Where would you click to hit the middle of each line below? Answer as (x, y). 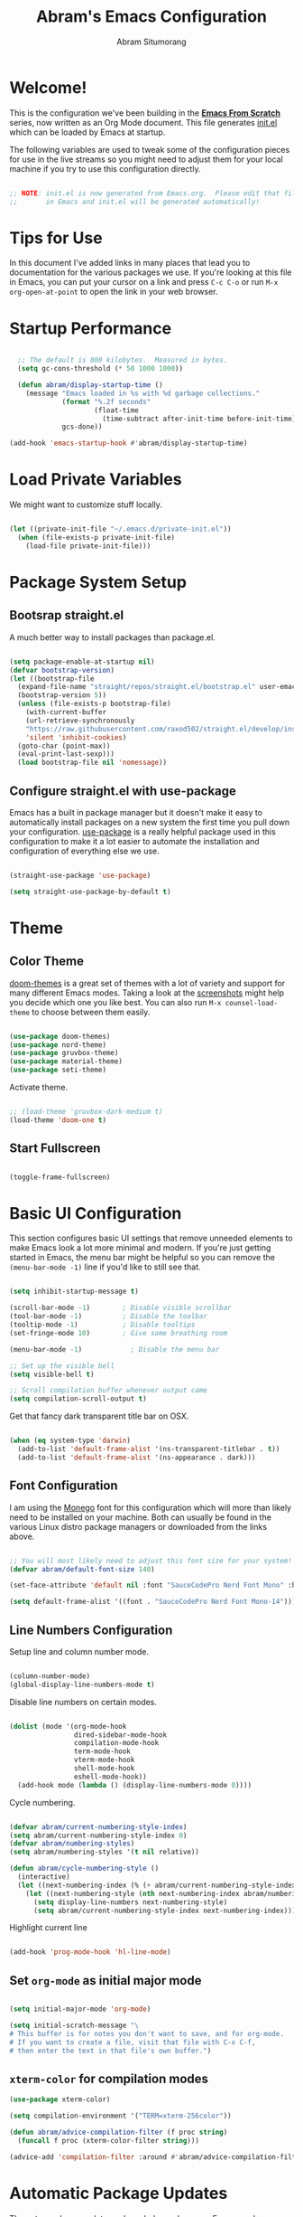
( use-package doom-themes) (60, 1036)
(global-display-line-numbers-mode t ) (82, 1684)
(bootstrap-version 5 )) (62, 695)
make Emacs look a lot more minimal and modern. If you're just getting (140, 1248)
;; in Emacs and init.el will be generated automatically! (134, 202)
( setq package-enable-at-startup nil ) (82, 662)
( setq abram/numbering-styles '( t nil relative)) (105, 1852)
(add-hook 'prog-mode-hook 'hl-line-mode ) (90, 1952)
